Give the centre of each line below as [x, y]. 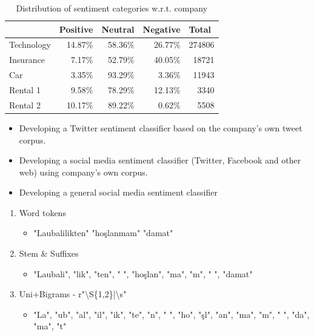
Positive [76, 29]
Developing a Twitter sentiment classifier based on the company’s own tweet [161, 127]
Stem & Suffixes [49, 253]
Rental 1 [25, 89]
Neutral [118, 29]
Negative [162, 29]
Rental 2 [25, 104]
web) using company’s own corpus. [83, 172]
